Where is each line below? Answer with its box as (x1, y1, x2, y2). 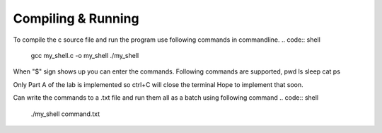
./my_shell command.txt (30, 110, 100, 118)
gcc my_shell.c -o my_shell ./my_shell (30, 51, 139, 59)
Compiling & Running (13, 11, 139, 26)
